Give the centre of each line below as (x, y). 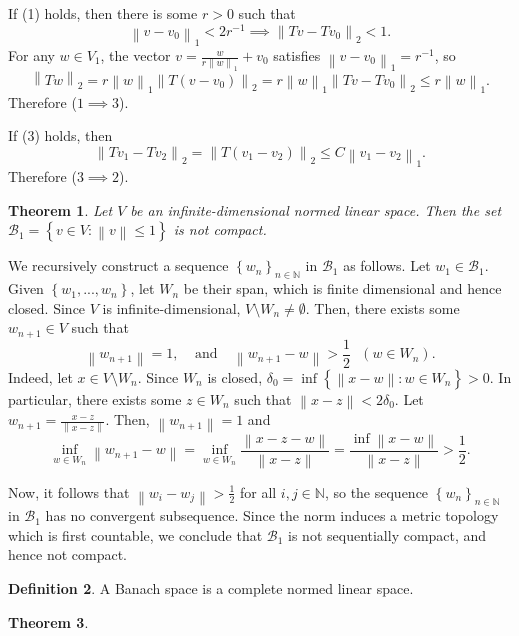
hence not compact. (67, 554)
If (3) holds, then (60, 135)
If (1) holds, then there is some (103, 13)
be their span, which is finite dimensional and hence (342, 288)
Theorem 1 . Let (60, 209)
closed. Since (47, 307)
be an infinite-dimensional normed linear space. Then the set (316, 209)
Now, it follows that (69, 491)
